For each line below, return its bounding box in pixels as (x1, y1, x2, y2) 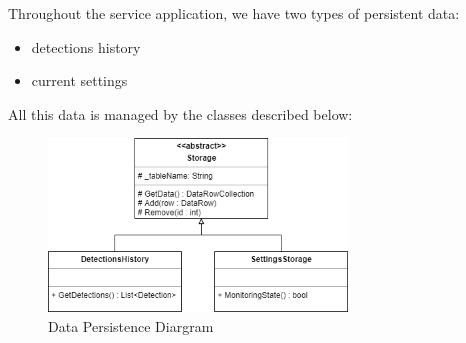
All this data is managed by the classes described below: (8, 103, 353, 124)
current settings (31, 70, 128, 91)
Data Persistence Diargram (48, 315, 214, 336)
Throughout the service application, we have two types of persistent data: (8, 3, 460, 23)
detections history (31, 36, 141, 57)
